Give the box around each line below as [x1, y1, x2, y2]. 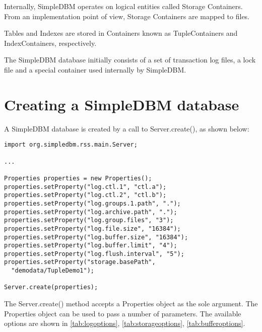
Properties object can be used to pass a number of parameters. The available [4, 308, 241, 318]
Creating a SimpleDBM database [4, 94, 239, 114]
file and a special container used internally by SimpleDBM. [4, 64, 186, 75]
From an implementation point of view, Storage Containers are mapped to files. [4, 11, 250, 21]
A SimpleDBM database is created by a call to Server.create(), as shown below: [4, 123, 249, 134]
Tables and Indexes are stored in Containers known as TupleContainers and [4, 28, 238, 38]
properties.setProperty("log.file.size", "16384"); [4, 225, 181, 232]
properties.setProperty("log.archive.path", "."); [4, 208, 177, 216]
